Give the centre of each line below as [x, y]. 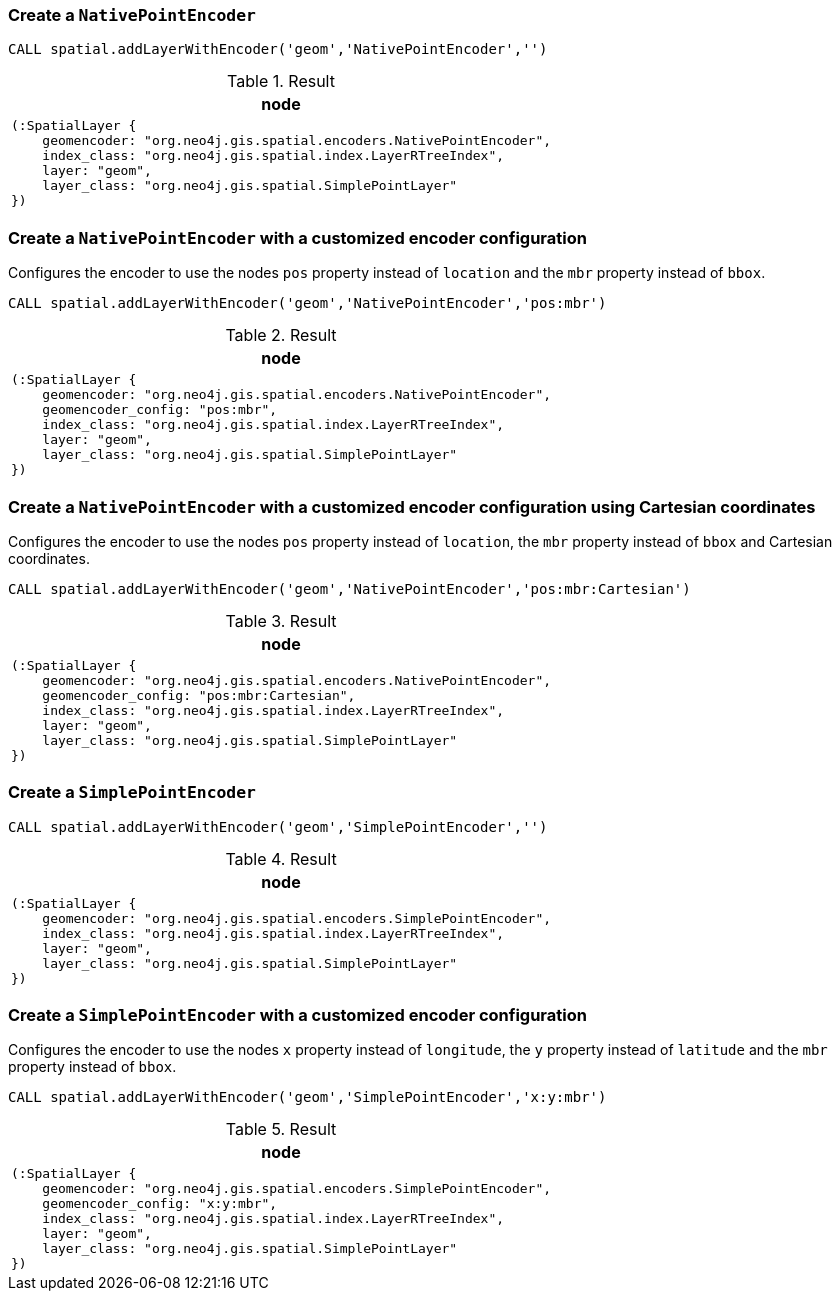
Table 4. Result [281, 858]
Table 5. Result [281, 1129]
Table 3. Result [281, 620]
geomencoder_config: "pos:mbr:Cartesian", [199, 695]
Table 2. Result [281, 335]
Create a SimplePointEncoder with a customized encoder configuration [297, 1015]
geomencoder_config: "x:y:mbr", [160, 1204]
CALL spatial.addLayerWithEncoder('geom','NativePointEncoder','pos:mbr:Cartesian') [349, 588]
